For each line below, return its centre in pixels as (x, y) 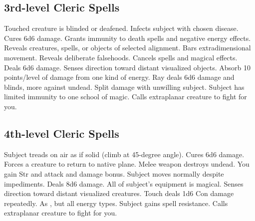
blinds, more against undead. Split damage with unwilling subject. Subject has (124, 87)
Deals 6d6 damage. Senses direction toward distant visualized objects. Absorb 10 (127, 67)
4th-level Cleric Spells (62, 133)
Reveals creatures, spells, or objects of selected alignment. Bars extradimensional (127, 48)
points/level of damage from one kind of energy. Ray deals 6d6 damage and (119, 77)
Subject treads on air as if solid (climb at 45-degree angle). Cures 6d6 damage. (124, 154)
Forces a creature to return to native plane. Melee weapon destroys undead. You (127, 164)
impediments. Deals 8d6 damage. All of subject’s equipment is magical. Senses (124, 183)
